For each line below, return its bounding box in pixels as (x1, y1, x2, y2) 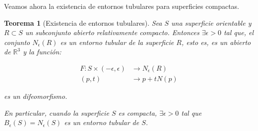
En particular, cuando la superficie (4, 107, 109, 118)
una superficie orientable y (171, 17, 252, 28)
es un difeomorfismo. (4, 91, 67, 101)
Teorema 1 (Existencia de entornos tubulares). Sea (4, 17, 162, 28)
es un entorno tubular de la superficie (60, 37, 174, 47)
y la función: (23, 46, 62, 57)
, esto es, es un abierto (181, 37, 251, 47)
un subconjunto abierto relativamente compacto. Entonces (25, 27, 199, 38)
